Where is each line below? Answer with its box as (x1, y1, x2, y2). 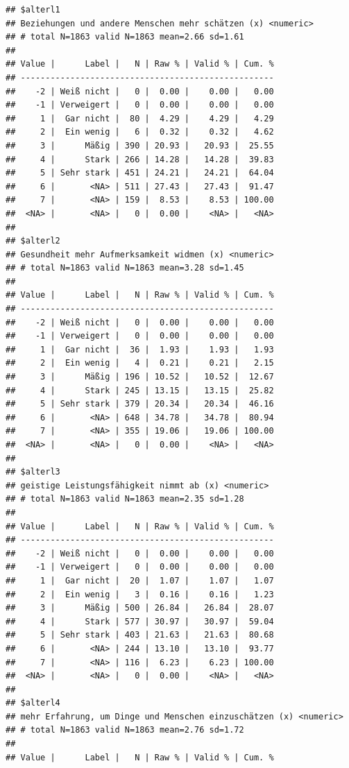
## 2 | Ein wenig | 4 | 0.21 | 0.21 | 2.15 (6, 358, 274, 368)
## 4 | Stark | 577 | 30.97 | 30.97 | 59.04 (6, 616, 274, 626)
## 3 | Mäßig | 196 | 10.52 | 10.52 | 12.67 (6, 372, 274, 382)
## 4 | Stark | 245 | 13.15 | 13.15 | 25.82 (6, 385, 274, 395)
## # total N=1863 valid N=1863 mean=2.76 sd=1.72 (6, 725, 244, 735)
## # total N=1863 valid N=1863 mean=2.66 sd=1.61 (6, 32, 244, 42)
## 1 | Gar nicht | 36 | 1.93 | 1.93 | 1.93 (6, 344, 274, 355)
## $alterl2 (6, 236, 60, 246)
